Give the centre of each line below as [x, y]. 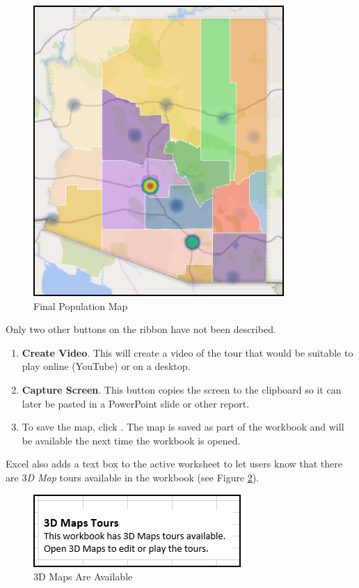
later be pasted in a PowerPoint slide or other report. [136, 403]
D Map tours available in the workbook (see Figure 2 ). [143, 477]
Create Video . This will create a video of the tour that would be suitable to [188, 352]
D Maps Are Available [86, 577]
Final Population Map [81, 305]
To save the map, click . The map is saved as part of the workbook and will [183, 427]
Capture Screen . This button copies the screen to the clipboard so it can [182, 389]
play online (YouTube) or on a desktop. [106, 366]
